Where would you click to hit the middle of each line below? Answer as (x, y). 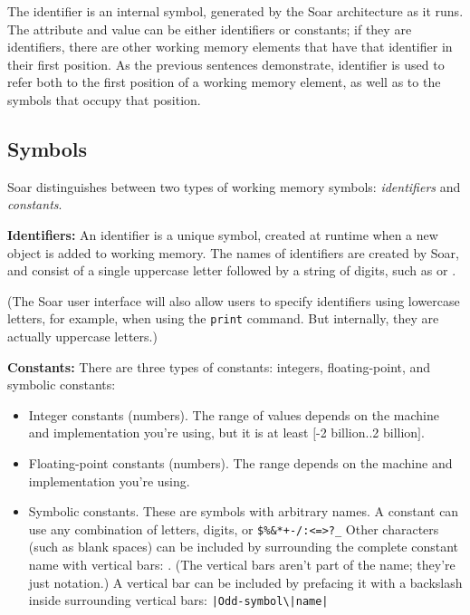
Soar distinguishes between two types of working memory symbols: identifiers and (234, 186)
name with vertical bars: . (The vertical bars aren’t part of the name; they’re (242, 564)
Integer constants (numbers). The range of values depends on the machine (234, 414)
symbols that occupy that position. (104, 99)
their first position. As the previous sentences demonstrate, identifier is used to (226, 64)
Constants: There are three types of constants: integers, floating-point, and (219, 366)
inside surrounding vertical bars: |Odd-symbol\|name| (178, 600)
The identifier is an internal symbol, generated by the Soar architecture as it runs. (235, 11)
